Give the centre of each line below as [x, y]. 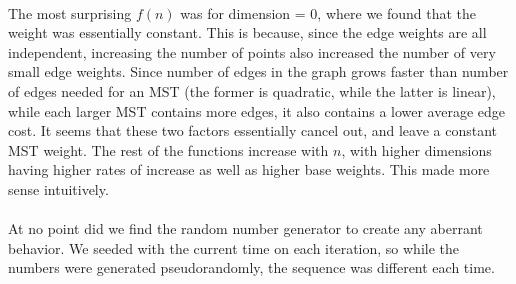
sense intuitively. [58, 188]
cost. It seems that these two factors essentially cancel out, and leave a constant [252, 130]
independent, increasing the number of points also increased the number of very [252, 51]
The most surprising [70, 12]
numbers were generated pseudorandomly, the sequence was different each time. [251, 267]
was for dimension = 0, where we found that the [328, 12]
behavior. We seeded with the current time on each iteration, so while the [234, 247]
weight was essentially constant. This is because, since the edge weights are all [247, 32]
